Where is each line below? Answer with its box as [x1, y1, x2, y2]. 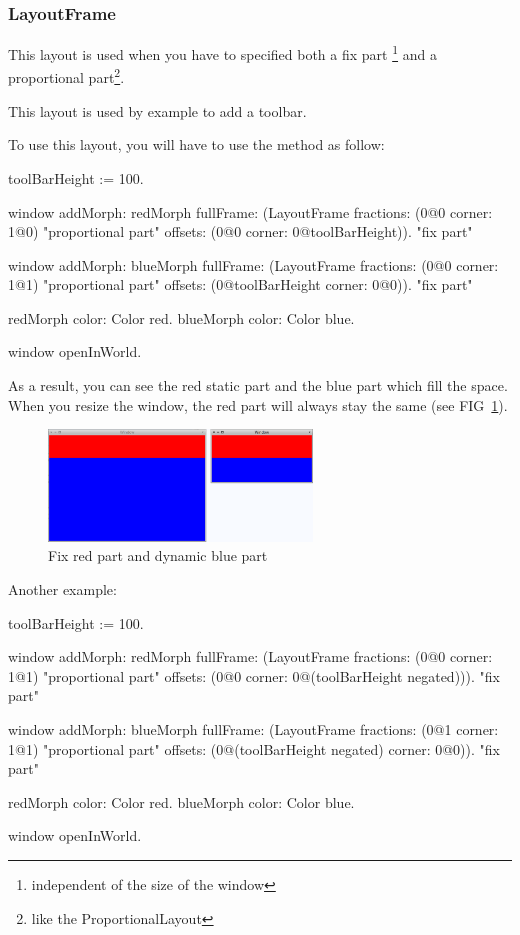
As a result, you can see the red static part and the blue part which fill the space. [8, 375, 508, 396]
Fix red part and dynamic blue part [48, 545, 268, 566]
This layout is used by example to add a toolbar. [8, 100, 307, 121]
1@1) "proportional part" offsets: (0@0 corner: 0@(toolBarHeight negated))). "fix [8, 665, 500, 686]
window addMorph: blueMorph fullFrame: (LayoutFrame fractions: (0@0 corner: [8, 254, 499, 275]
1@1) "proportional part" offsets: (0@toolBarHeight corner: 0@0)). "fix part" [8, 274, 473, 295]
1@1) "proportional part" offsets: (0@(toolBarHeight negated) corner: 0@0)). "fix [8, 738, 500, 759]
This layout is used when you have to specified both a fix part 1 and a [8, 41, 437, 64]
